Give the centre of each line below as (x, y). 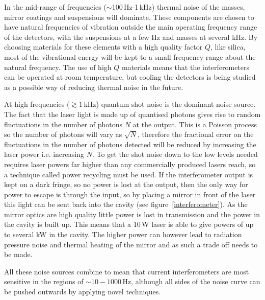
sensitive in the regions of (44, 281)
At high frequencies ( (37, 104)
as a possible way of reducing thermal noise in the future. (94, 87)
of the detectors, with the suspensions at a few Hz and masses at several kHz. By (131, 37)
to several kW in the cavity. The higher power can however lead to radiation (123, 234)
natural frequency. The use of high (58, 67)
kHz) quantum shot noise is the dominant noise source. (170, 104)
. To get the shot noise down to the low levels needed (175, 154)
